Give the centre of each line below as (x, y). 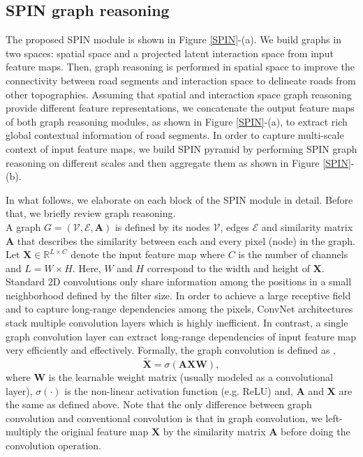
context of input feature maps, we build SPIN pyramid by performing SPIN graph (181, 148)
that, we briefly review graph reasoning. (91, 213)
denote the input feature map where (148, 254)
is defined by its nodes (162, 226)
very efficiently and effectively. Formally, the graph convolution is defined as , (171, 350)
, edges (235, 226)
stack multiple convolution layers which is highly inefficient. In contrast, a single (177, 323)
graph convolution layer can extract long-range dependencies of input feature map (181, 336)
